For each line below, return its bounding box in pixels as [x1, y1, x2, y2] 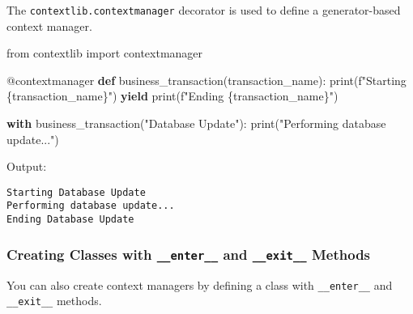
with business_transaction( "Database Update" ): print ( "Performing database [6, 115, 386, 132]
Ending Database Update [6, 214, 134, 226]
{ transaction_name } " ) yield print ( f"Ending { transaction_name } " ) [6, 87, 338, 104]
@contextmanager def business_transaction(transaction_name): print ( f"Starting [6, 71, 407, 88]
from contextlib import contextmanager [6, 45, 203, 62]
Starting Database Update [6, 186, 146, 198]
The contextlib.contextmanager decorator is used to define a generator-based [6, 2, 401, 18]
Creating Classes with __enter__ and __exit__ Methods [6, 244, 371, 264]
